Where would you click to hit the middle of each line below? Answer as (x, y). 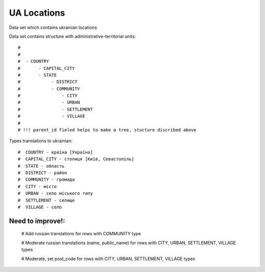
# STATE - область (41, 166)
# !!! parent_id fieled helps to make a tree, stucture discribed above (107, 130)
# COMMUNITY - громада (46, 180)
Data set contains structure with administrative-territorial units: (72, 36)
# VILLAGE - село (40, 207)
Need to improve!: (37, 221)
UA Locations (37, 13)
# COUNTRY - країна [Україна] (55, 152)
